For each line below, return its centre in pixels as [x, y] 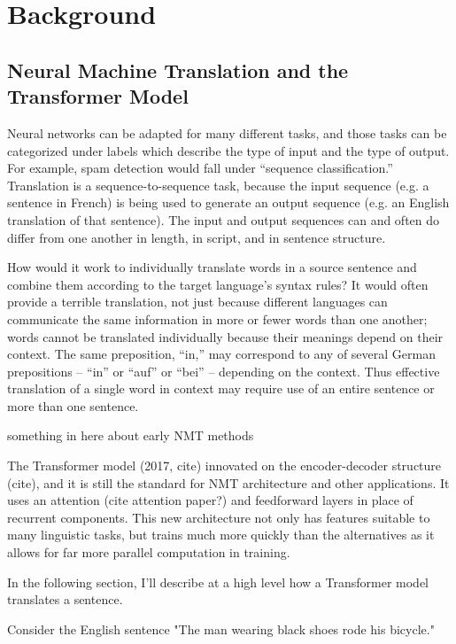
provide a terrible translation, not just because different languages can [197, 302]
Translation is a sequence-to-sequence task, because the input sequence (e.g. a [218, 185]
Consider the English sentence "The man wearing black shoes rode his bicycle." [221, 628]
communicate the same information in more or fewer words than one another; [217, 318]
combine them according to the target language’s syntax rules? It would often [218, 284]
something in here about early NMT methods [131, 435]
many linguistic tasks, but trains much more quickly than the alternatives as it [221, 535]
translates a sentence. [65, 599]
